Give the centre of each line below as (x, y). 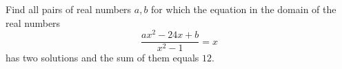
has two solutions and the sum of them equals (102, 58)
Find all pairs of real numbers (69, 9)
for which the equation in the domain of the (244, 9)
